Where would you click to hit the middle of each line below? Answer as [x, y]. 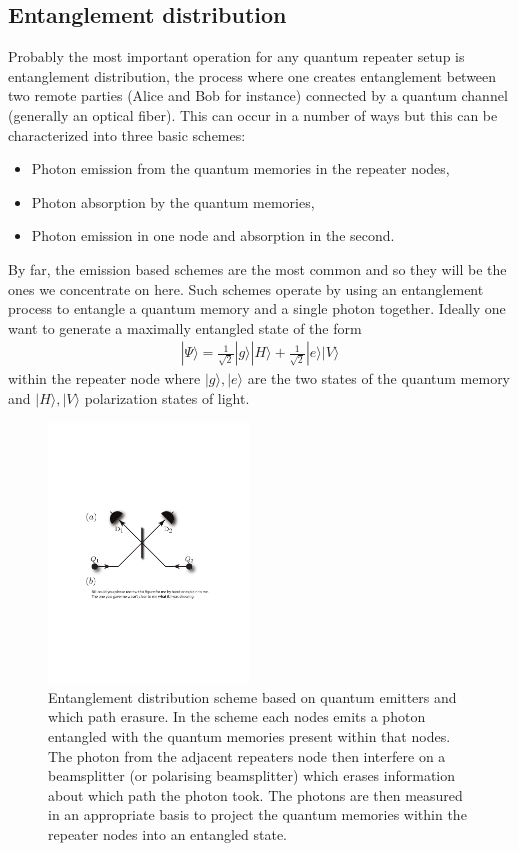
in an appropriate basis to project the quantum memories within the [257, 814]
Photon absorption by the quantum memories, [173, 201]
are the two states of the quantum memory [379, 378]
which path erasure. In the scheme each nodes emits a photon [237, 716]
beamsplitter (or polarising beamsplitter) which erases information [252, 775]
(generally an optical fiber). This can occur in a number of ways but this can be [253, 114]
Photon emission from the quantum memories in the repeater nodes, [240, 168]
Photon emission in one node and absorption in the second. [213, 235]
